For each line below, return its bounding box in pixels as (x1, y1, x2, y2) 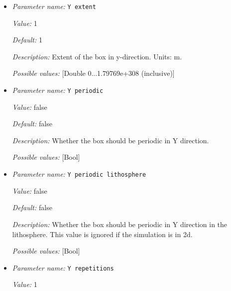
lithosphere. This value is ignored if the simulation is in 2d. (12, 229, 193, 239)
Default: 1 (12, 34, 42, 45)
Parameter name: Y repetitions (12, 262, 114, 273)
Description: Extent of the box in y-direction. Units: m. (12, 51, 182, 61)
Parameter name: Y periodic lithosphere (12, 169, 146, 179)
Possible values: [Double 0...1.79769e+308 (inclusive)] (12, 68, 175, 78)
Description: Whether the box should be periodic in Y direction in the (12, 219, 228, 229)
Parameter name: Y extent (12, 1, 96, 11)
